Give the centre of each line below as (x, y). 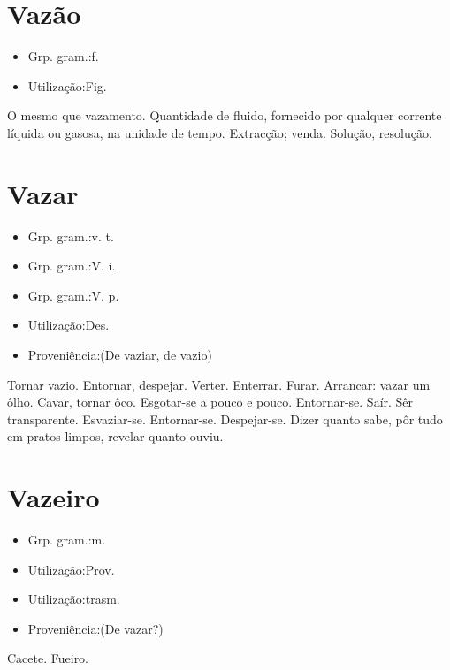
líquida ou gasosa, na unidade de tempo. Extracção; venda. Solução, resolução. (220, 132)
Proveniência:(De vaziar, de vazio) (120, 354)
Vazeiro (53, 497)
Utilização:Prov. (71, 569)
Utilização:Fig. (67, 85)
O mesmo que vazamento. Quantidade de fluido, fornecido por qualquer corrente (225, 115)
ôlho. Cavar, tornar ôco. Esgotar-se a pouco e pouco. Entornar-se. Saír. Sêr (210, 402)
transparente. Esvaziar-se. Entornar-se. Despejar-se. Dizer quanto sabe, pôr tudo (225, 419)
